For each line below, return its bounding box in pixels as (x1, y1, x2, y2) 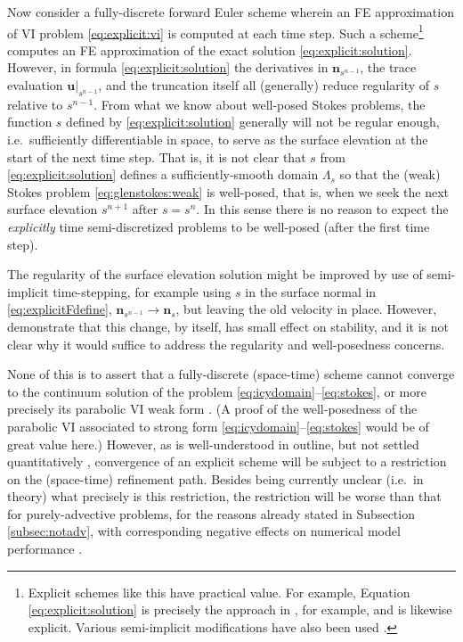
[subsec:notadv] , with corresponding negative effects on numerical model (7, 522, 401, 540)
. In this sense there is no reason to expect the (196, 200, 449, 218)
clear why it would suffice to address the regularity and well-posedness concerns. (7, 334, 445, 353)
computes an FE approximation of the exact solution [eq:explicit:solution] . (7, 40, 412, 59)
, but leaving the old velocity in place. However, (175, 300, 437, 318)
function (7, 112, 53, 131)
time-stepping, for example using (53, 282, 231, 300)
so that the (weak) (339, 165, 441, 184)
